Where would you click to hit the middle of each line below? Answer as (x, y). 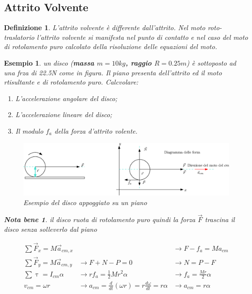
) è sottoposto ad (211, 62)
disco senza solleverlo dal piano (50, 229)
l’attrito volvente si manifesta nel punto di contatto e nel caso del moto (142, 37)
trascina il (220, 219)
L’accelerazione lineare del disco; (64, 114)
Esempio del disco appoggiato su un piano (85, 202)
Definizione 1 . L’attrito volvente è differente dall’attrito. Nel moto (105, 27)
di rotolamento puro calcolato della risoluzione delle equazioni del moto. (110, 46)
